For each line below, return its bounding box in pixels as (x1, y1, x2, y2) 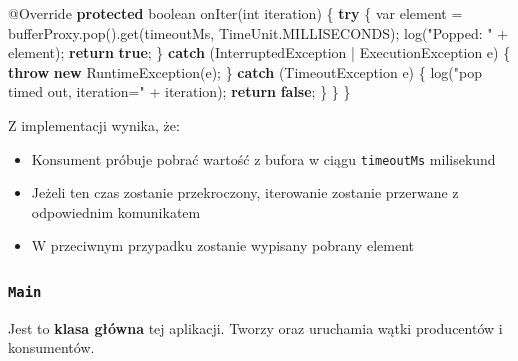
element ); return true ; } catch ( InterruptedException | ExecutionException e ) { (8, 42, 511, 63)
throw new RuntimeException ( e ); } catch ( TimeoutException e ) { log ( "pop (8, 61, 482, 82)
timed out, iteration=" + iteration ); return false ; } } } (8, 81, 351, 102)
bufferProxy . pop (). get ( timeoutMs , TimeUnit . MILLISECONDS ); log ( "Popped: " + (8, 22, 509, 43)
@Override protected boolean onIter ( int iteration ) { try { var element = (8, 3, 463, 23)
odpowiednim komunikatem (31, 201, 201, 222)
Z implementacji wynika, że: (8, 114, 180, 135)
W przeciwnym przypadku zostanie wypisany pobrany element (31, 235, 414, 256)
